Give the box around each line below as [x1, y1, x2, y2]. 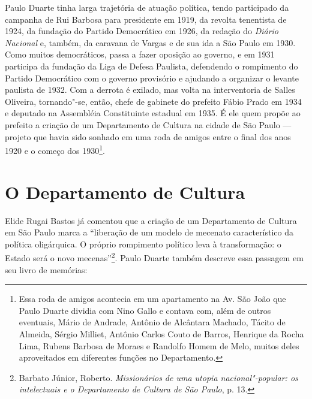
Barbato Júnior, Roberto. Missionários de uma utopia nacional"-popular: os [19, 371, 298, 383]
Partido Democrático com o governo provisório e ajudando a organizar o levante [5, 71, 299, 84]
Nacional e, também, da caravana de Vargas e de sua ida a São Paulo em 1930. [5, 36, 296, 49]
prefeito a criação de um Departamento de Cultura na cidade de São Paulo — [5, 118, 292, 131]
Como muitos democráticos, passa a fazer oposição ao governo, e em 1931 [5, 48, 275, 61]
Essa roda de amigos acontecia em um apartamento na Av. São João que [19, 292, 286, 305]
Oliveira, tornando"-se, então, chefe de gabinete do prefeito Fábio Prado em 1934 [5, 95, 302, 107]
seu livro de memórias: [5, 263, 88, 276]
